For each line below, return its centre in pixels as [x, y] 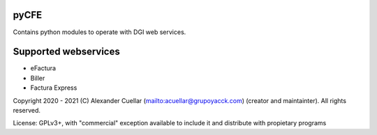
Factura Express [54, 88]
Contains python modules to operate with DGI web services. [99, 32]
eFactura [43, 68]
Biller [38, 78]
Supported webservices [66, 52]
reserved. [27, 110]
